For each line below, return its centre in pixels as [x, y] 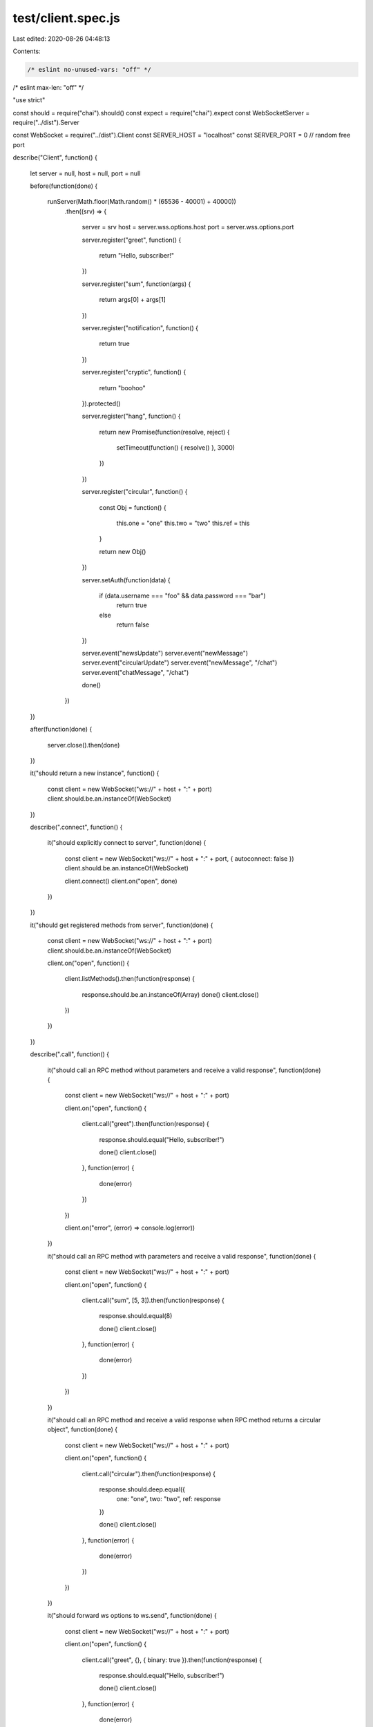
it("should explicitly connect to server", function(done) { [127, 843]
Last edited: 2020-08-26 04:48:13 [61, 39]
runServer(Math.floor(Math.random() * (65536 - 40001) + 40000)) [142, 202]
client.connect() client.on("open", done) [121, 881]
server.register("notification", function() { [140, 327]
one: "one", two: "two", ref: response [169, 1499]
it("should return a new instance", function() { [95, 773]
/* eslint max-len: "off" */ [48, 87]
